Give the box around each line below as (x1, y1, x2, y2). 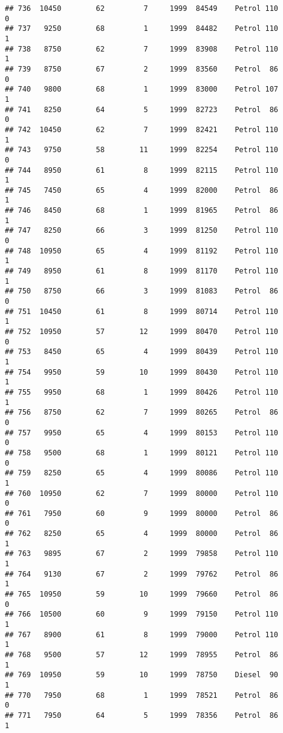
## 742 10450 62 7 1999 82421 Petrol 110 (5, 125, 279, 134)
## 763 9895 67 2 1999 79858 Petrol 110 (5, 549, 279, 558)
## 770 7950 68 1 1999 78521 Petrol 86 (5, 691, 279, 700)
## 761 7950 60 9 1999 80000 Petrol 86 (5, 509, 279, 518)
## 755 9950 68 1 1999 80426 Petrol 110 (5, 387, 279, 397)
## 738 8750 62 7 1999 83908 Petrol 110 (5, 44, 279, 53)
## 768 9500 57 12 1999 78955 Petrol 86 (5, 651, 279, 659)
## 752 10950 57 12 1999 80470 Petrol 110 (5, 327, 279, 336)
